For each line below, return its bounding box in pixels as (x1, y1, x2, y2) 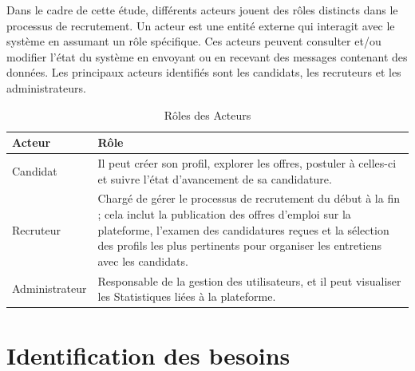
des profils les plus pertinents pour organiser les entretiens (97, 237, 382, 254)
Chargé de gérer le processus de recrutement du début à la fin (97, 190, 400, 207)
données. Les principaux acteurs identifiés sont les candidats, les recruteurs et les (6, 64, 401, 81)
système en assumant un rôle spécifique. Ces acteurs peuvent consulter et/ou (6, 33, 381, 49)
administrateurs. (6, 79, 86, 96)
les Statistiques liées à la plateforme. (97, 288, 276, 305)
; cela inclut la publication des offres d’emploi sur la (97, 206, 351, 223)
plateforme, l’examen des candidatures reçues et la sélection (97, 221, 389, 238)
